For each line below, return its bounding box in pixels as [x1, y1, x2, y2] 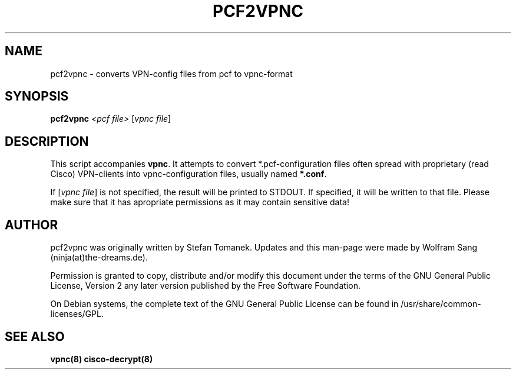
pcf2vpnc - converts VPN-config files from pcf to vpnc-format [50, 68, 293, 79]
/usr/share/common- [401, 299, 481, 309]
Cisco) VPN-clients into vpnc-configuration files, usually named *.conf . [50, 169, 327, 179]
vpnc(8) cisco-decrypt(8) [50, 353, 153, 364]
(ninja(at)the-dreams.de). [50, 252, 148, 263]
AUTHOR [5, 217, 58, 232]
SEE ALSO [5, 329, 65, 344]
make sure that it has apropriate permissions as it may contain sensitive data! [50, 197, 349, 208]
